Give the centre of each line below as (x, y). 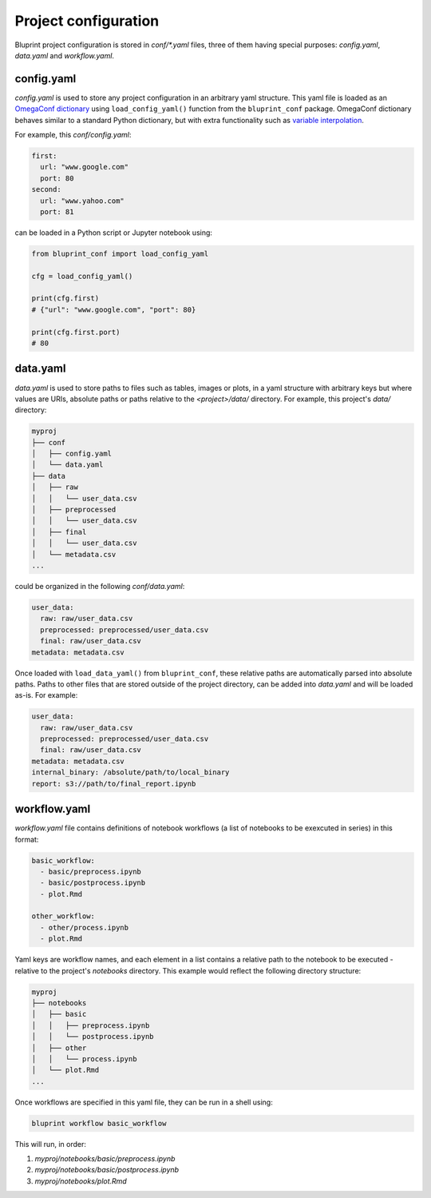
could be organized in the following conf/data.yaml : (100, 586)
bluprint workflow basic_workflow (99, 1123)
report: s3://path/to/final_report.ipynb (114, 784)
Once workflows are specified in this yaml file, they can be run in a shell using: (144, 1102)
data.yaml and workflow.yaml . (65, 55)
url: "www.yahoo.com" (83, 201)
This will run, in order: (51, 1144)
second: (46, 189)
